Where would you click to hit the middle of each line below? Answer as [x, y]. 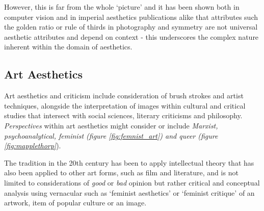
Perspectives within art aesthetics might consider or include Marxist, [111, 125]
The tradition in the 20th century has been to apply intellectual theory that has [129, 162]
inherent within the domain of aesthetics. [68, 47]
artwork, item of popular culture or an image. [75, 203]
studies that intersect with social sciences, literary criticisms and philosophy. [123, 115]
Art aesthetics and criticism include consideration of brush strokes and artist [124, 96]
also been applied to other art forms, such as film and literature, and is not [121, 173]
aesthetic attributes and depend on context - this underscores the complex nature [131, 36]
